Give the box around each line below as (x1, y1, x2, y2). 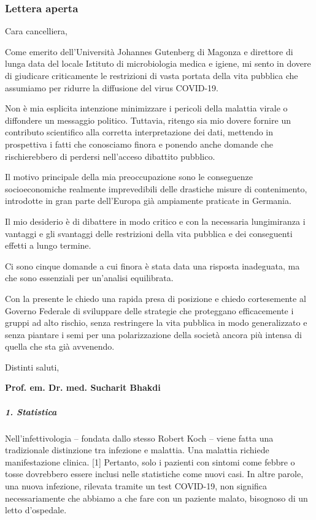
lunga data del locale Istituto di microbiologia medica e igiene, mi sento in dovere (5, 57, 311, 70)
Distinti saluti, (5, 360, 60, 373)
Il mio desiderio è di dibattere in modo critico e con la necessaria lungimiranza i (5, 214, 306, 227)
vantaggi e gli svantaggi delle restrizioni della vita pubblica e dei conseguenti (5, 227, 293, 239)
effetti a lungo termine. (5, 239, 91, 252)
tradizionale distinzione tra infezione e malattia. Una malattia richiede (5, 443, 269, 456)
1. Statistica (5, 405, 57, 418)
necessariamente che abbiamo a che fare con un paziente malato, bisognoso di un (5, 491, 308, 504)
